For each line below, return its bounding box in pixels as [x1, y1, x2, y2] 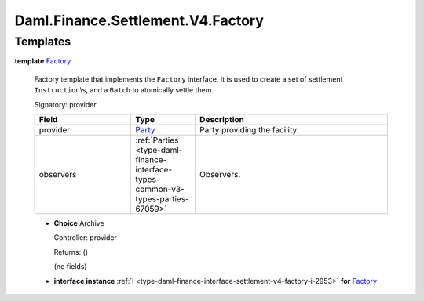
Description [199, 114, 245, 125]
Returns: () [53, 247, 89, 256]
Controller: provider [53, 233, 118, 242]
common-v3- [135, 183, 185, 194]
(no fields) [53, 262, 87, 271]
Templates [14, 34, 71, 49]
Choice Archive [53, 218, 105, 227]
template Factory [14, 56, 71, 66]
